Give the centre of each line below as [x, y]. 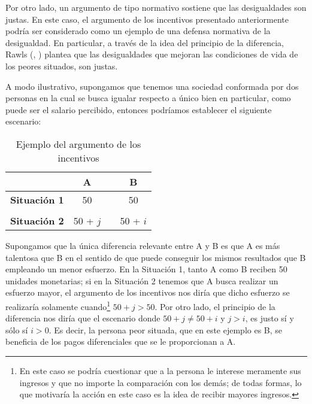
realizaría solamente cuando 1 [58, 305]
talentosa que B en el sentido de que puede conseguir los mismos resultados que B [156, 257]
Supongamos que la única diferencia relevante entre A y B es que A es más [143, 245]
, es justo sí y [269, 318]
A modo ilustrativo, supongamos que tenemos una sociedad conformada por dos [152, 86]
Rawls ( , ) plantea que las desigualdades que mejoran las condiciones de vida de [152, 54]
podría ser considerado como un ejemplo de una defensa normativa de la [138, 31]
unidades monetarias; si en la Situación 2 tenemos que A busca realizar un [142, 280]
